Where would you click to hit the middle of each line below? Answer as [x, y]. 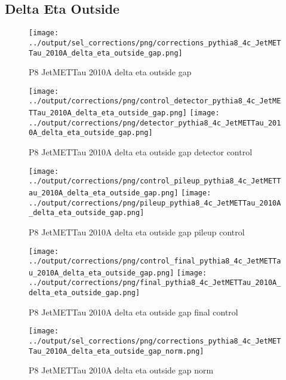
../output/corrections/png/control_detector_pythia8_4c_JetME [155, 101]
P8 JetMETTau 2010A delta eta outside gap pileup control [137, 232]
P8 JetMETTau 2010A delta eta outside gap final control [133, 312]
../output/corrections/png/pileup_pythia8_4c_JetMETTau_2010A [155, 203]
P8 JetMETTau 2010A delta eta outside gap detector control [141, 152]
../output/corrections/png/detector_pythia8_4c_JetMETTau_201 [155, 123]
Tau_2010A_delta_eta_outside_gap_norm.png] [116, 351]
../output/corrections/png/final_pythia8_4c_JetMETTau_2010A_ [155, 283]
